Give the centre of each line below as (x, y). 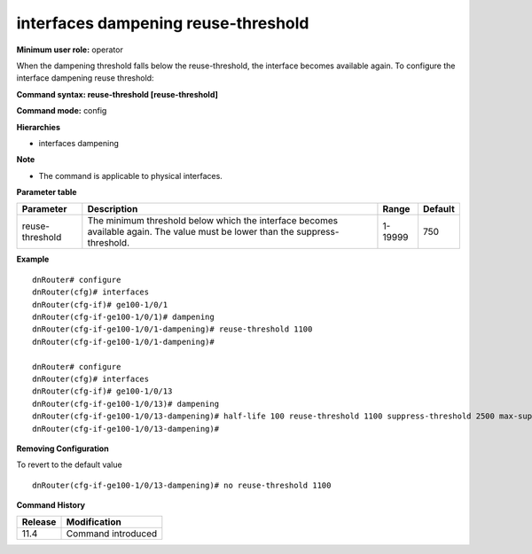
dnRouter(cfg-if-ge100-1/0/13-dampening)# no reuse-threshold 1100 (182, 485)
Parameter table (47, 192)
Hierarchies (39, 127)
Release (39, 522)
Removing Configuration (63, 449)
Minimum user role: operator (70, 50)
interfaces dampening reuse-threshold (163, 23)
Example (33, 259)
